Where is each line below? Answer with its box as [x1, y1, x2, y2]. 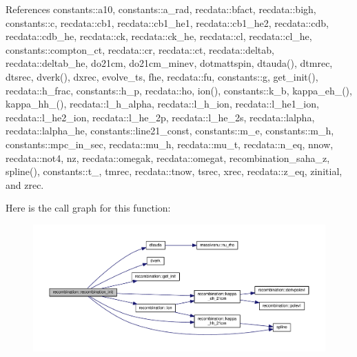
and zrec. [6, 177, 44, 192]
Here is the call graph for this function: [6, 201, 171, 215]
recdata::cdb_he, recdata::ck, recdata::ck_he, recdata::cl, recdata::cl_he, [6, 29, 312, 43]
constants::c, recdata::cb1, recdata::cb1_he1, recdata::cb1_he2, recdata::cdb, [6, 15, 329, 30]
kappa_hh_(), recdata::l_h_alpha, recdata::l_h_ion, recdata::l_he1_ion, [6, 96, 319, 111]
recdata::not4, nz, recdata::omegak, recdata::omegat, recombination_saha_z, [6, 150, 330, 165]
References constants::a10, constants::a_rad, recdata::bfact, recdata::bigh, [6, 2, 316, 16]
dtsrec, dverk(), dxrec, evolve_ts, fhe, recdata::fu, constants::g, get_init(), [6, 69, 318, 83]
